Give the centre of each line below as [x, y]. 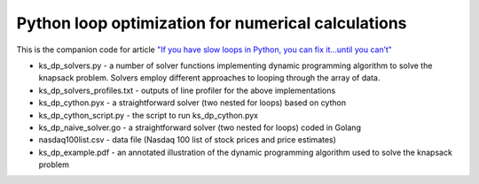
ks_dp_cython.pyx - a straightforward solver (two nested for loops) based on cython [192, 103]
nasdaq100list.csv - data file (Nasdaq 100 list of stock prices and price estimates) [188, 140]
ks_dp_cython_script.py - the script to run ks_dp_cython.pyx [149, 115]
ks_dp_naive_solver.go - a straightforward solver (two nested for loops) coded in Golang [200, 127]
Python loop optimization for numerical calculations [212, 23]
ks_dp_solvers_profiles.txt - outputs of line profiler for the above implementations [187, 90]
